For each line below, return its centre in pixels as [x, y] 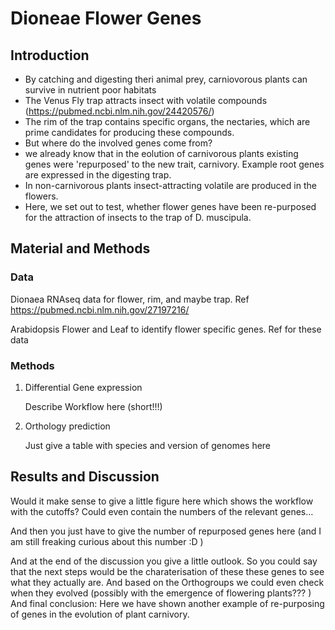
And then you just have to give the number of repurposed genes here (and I [166, 531]
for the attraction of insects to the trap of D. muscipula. [138, 217]
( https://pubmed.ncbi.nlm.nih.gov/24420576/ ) [119, 111]
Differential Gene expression [83, 387]
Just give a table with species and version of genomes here [148, 445]
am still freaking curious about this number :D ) [107, 541]
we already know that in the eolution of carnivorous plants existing [161, 153]
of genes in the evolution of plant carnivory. [100, 614]
